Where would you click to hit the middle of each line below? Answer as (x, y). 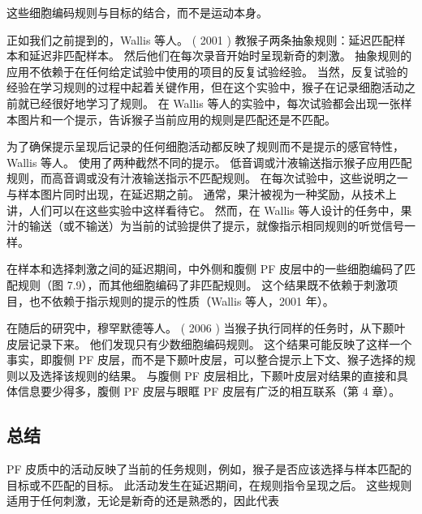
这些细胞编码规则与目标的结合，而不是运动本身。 (137, 12)
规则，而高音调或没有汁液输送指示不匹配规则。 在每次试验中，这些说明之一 (207, 178)
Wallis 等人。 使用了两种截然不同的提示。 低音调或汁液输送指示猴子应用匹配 (209, 162)
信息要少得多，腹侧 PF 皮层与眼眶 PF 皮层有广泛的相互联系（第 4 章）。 (209, 391)
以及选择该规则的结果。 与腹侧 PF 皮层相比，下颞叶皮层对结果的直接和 (207, 375)
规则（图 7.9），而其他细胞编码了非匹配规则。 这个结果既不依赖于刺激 (202, 284)
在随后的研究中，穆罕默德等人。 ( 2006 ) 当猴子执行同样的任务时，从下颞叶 (206, 328)
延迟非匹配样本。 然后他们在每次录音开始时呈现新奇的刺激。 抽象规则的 (220, 56)
